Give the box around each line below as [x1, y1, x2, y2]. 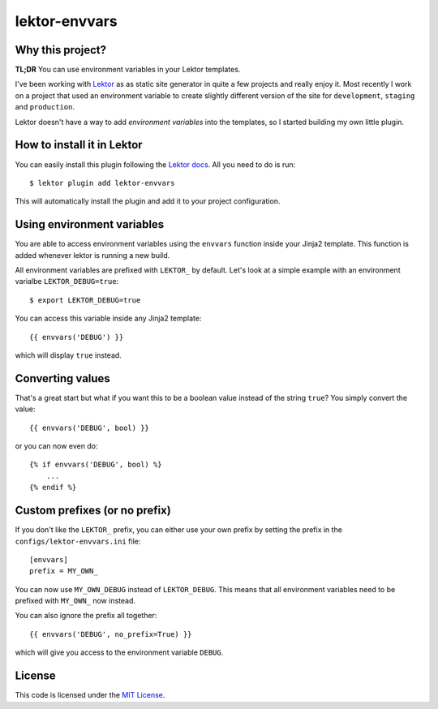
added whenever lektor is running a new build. [15, 250, 170, 260]
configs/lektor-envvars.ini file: [15, 536, 141, 546]
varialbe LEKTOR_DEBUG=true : [15, 277, 119, 286]
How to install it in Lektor [15, 138, 143, 152]
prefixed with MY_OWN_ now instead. [15, 596, 136, 606]
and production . [15, 102, 75, 112]
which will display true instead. [15, 350, 122, 360]
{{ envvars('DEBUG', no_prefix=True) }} [29, 630, 192, 638]
